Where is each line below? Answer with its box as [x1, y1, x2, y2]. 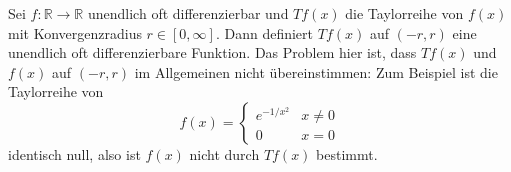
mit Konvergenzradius [8, 22, 142, 43]
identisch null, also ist [8, 143, 141, 164]
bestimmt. [316, 143, 378, 164]
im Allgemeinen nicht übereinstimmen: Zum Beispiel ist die [134, 61, 498, 82]
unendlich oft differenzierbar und [87, 3, 289, 23]
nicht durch [189, 143, 260, 164]
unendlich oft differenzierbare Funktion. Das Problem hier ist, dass [8, 42, 417, 63]
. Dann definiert [215, 22, 314, 43]
